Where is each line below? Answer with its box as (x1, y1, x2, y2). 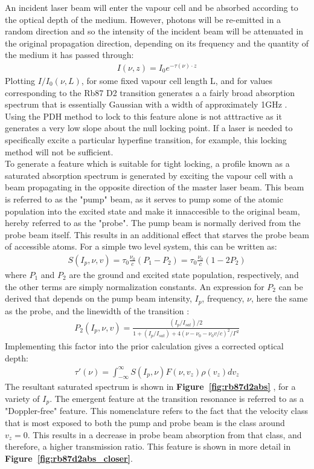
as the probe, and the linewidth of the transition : (5, 304, 190, 317)
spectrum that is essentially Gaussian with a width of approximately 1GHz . (5, 98, 287, 111)
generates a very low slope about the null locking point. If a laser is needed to (5, 121, 293, 134)
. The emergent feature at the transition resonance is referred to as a (50, 392, 304, 405)
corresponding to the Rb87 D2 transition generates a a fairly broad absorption (5, 86, 295, 99)
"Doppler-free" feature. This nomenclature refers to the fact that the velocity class (5, 404, 308, 417)
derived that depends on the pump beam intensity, (5, 292, 192, 305)
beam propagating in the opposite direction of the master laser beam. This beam (5, 181, 304, 193)
